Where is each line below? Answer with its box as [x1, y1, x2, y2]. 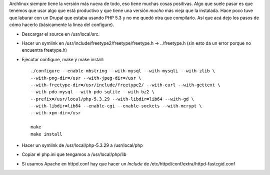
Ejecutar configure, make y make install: [21, 56, 104, 62]
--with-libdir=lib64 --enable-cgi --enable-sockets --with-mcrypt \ [30, 103, 202, 109]
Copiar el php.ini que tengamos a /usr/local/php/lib [21, 151, 127, 157]
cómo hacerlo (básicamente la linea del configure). [9, 22, 114, 28]
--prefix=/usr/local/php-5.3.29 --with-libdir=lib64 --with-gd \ [30, 96, 194, 102]
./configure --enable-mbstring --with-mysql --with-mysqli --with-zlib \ [30, 68, 215, 74]
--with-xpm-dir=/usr [30, 110, 81, 116]
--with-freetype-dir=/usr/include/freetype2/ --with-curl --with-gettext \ [30, 82, 220, 88]
